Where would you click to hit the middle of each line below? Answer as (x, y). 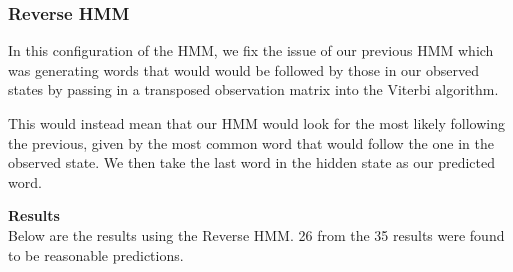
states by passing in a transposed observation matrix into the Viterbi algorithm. (253, 89)
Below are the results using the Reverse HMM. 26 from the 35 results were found (256, 234)
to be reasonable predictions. (96, 254)
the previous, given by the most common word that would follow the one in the (251, 142)
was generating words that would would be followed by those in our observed (244, 69)
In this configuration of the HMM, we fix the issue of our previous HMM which (251, 50)
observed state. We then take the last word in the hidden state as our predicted (252, 162)
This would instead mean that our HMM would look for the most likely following (256, 123)
